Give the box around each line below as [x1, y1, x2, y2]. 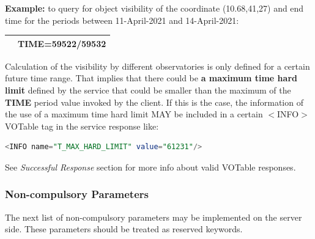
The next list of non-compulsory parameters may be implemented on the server [5, 210, 302, 223]
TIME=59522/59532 [18, 37, 106, 50]
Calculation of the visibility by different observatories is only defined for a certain [5, 59, 310, 72]
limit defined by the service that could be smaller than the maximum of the [5, 83, 291, 96]
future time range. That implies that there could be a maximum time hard [5, 72, 297, 84]
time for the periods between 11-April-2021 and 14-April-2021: [5, 13, 239, 26]
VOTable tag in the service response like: [5, 119, 159, 132]
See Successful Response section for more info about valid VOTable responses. [5, 160, 296, 173]
